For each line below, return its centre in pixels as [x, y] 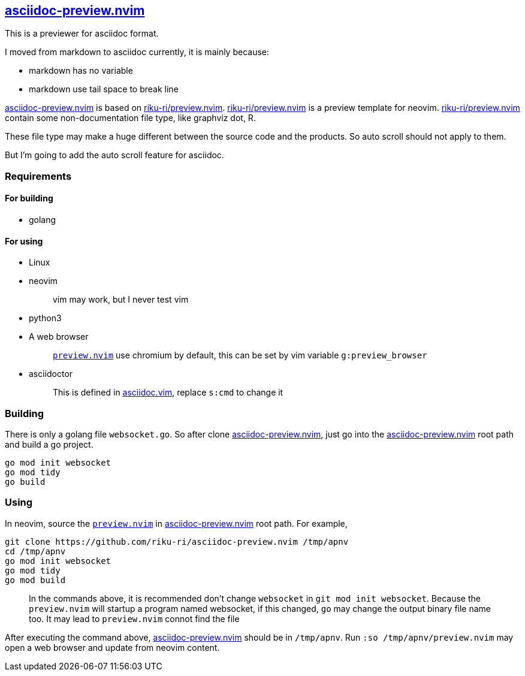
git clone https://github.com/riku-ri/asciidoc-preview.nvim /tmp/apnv [177, 541]
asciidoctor [51, 374]
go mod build [35, 580]
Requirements [38, 176]
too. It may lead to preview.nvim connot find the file [134, 618]
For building [29, 198]
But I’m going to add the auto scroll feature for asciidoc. [114, 155]
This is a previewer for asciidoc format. [82, 34]
